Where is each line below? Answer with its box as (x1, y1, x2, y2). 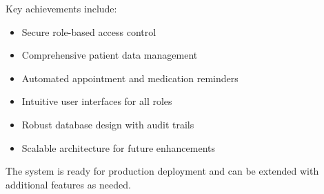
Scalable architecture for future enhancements (21, 140, 216, 155)
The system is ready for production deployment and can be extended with (6, 164, 319, 178)
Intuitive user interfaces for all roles (21, 94, 172, 108)
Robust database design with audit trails (21, 117, 194, 131)
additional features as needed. (6, 177, 131, 191)
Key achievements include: (6, 1, 117, 15)
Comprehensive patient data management (21, 48, 198, 62)
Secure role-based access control (21, 24, 156, 39)
